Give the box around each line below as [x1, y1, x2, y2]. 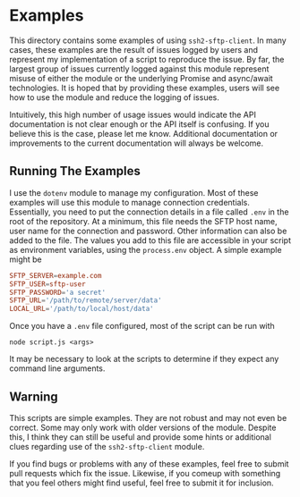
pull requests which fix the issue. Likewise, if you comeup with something [9, 468, 281, 478]
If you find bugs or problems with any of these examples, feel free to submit [9, 458, 289, 469]
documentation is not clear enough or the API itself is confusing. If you [9, 118, 270, 130]
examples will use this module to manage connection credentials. [9, 197, 251, 207]
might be [9, 254, 42, 265]
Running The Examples [9, 164, 141, 179]
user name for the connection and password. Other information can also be [9, 225, 287, 236]
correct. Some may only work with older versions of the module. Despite [9, 422, 277, 433]
